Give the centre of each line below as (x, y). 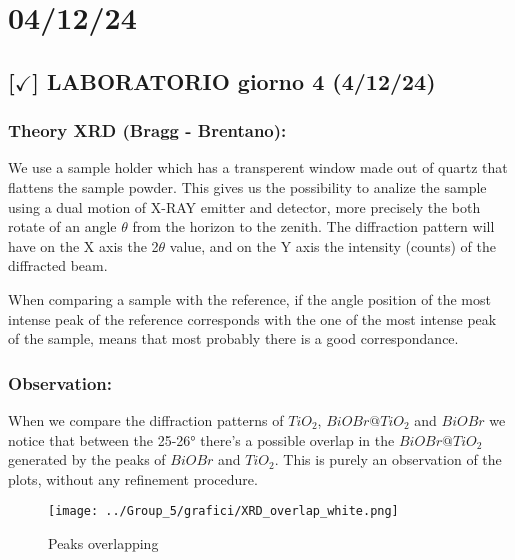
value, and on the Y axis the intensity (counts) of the (332, 245)
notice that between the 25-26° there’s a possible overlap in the (201, 439)
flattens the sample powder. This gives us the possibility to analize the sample (247, 186)
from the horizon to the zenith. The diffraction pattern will (313, 226)
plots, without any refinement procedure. (133, 478)
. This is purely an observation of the (388, 459)
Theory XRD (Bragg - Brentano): (147, 130)
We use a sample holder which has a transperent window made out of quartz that (258, 167)
